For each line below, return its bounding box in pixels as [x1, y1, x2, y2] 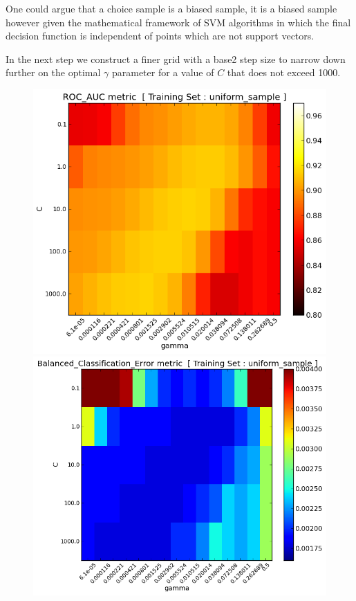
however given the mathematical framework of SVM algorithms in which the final [6, 15, 351, 29]
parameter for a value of [111, 65, 214, 80]
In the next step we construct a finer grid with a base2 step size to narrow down [6, 51, 346, 66]
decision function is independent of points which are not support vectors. [6, 28, 315, 43]
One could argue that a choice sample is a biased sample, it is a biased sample [6, 1, 337, 15]
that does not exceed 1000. [227, 65, 341, 80]
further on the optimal [6, 65, 101, 80]
